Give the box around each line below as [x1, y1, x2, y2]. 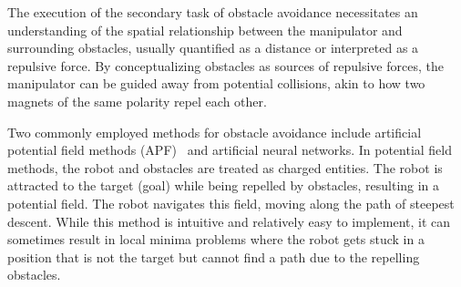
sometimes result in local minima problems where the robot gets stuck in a [7, 230, 425, 249]
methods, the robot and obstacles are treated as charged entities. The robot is [7, 158, 443, 177]
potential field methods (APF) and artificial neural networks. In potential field [7, 140, 453, 159]
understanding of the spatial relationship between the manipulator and [7, 20, 403, 39]
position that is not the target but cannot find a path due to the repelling [7, 247, 420, 266]
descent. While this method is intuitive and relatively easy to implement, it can [7, 211, 451, 231]
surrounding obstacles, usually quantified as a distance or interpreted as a [7, 38, 419, 57]
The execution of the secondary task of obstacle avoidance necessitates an [7, 3, 418, 21]
